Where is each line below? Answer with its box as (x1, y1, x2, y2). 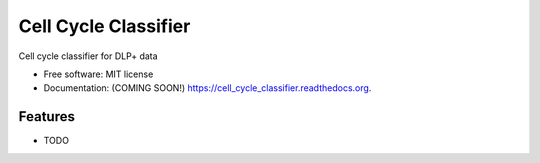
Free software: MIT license (43, 68, 154, 80)
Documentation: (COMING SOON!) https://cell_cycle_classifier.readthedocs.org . (43, 82, 372, 94)
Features (18, 108, 75, 125)
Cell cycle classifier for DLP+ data (18, 50, 159, 62)
